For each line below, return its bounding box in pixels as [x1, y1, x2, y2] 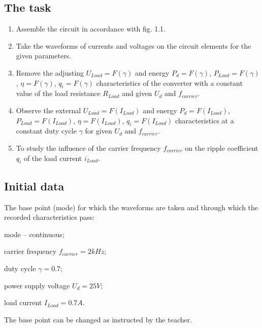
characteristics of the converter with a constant [96, 77, 243, 88]
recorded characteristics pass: [4, 212, 95, 222]
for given [85, 125, 112, 136]
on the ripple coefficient [185, 142, 258, 153]
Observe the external [16, 105, 81, 115]
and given [122, 88, 152, 99]
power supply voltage [4, 280, 70, 290]
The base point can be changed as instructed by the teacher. [4, 314, 192, 324]
